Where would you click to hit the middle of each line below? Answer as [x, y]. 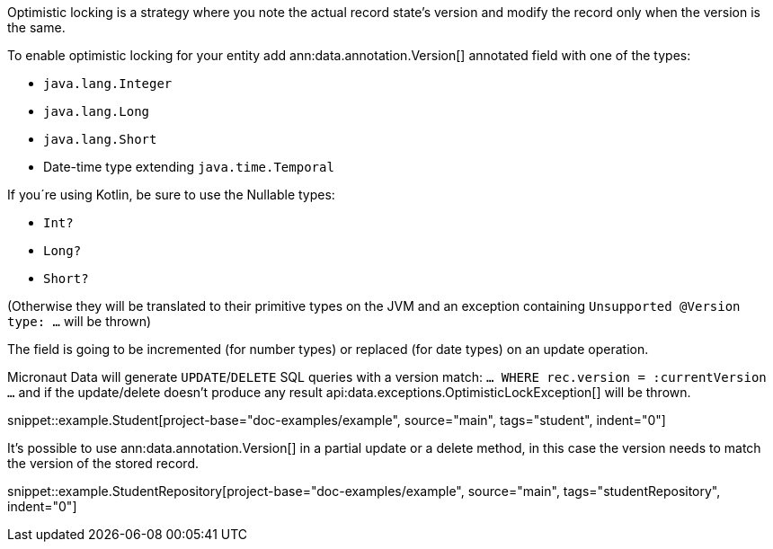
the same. [36, 27]
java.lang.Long [97, 111]
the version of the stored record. [103, 463]
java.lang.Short [100, 139]
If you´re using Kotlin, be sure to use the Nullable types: [171, 195]
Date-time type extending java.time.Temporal [189, 167]
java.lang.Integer [108, 84]
